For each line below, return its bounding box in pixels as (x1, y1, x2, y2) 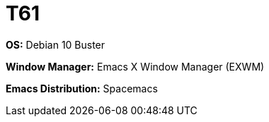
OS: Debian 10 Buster (6, 38, 105, 51)
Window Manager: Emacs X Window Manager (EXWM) (6, 60, 265, 73)
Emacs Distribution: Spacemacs (6, 82, 158, 94)
